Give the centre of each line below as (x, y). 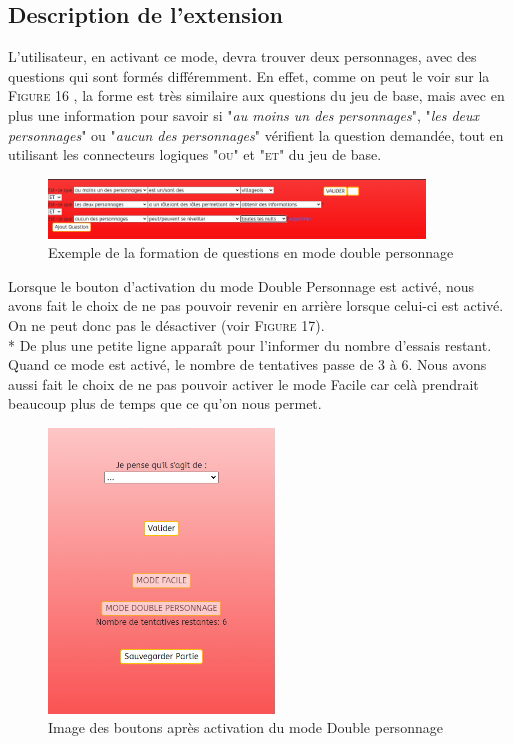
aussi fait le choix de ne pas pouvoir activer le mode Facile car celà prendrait (243, 383)
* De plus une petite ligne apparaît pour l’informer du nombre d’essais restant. (250, 344)
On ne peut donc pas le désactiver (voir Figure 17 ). (166, 324)
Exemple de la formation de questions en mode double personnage (251, 252)
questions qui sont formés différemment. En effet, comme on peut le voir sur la (249, 75)
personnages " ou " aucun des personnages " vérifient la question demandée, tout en (256, 134)
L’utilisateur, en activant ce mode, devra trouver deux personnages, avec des (242, 56)
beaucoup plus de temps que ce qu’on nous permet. (165, 403)
